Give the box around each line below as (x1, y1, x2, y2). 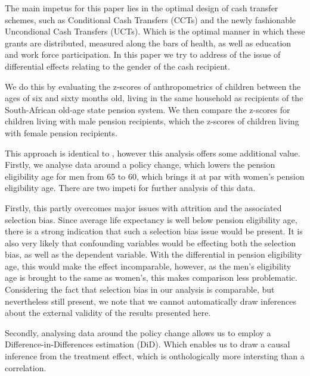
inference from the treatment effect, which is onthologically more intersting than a (5, 350, 305, 362)
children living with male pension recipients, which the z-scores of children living (5, 115, 299, 127)
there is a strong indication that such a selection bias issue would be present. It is (5, 225, 303, 237)
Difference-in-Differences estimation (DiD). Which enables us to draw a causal (5, 338, 290, 350)
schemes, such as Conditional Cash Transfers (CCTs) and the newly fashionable (5, 13, 296, 26)
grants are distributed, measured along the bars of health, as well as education (5, 36, 292, 49)
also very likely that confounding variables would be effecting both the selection (5, 236, 296, 249)
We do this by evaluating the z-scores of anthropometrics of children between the (5, 80, 301, 92)
